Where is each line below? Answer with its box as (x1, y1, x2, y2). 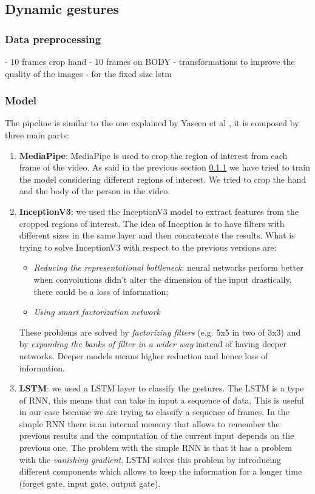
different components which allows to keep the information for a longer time (19, 465, 302, 478)
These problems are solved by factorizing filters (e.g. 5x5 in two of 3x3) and (19, 325, 301, 338)
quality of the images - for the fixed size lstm (5, 67, 172, 80)
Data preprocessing (5, 31, 101, 46)
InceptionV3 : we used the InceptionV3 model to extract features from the (19, 205, 299, 217)
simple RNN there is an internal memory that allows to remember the (19, 417, 280, 430)
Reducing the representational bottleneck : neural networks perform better (33, 261, 303, 274)
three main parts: (5, 129, 69, 141)
